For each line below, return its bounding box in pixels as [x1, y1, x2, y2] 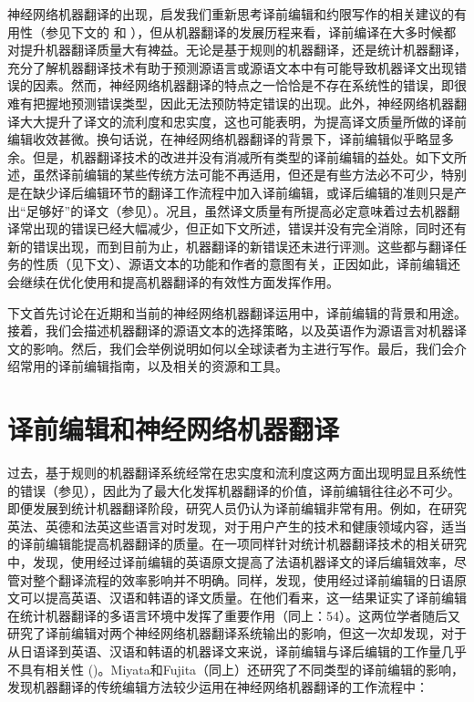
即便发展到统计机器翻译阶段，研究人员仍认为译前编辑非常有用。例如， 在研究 [7, 499, 467, 518]
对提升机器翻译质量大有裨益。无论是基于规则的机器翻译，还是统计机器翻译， [7, 40, 467, 59]
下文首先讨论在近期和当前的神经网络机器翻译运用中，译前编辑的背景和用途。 [7, 303, 467, 322]
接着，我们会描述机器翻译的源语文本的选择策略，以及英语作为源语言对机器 [7, 321, 454, 340]
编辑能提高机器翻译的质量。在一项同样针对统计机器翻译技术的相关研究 [45, 534, 467, 553]
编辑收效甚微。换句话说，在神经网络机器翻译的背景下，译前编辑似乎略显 [7, 129, 441, 149]
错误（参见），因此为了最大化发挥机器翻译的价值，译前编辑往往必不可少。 [19, 480, 460, 500]
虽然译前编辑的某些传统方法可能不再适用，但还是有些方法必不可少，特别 [32, 165, 467, 184]
